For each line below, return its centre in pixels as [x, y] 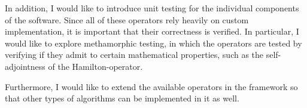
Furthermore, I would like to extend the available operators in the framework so [151, 86]
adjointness [25, 66]
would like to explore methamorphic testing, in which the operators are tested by [153, 43]
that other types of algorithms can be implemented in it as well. [122, 98]
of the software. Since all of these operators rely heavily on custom [127, 19]
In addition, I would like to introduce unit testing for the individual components [152, 8]
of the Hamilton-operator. [95, 66]
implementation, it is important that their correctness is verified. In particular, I [152, 31]
